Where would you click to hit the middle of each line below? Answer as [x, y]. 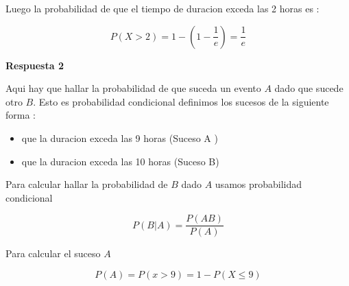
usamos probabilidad [258, 184]
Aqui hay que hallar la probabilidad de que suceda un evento [133, 88]
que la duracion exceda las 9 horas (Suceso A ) [120, 138]
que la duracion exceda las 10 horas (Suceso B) [120, 161]
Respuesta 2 [35, 65]
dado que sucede [309, 88]
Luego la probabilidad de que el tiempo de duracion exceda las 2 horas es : [163, 8]
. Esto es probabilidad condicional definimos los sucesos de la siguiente [181, 101]
